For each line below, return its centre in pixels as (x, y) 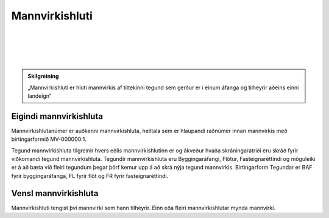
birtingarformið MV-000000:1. (49, 139)
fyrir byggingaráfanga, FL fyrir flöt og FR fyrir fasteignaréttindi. (90, 175)
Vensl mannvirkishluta (55, 193)
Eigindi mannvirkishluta (57, 116)
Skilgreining (43, 77)
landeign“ (40, 96)
